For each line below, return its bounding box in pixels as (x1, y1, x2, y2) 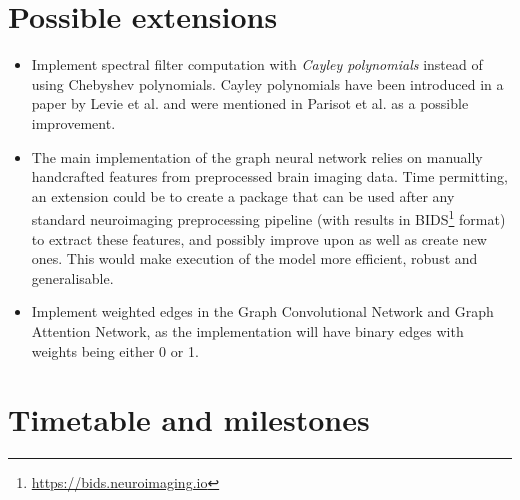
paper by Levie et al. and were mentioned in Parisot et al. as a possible (31, 93, 469, 114)
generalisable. (31, 267, 114, 288)
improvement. (31, 112, 116, 133)
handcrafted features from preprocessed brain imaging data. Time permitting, (31, 166, 508, 187)
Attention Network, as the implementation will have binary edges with (31, 320, 464, 341)
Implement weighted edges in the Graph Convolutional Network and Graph (31, 301, 494, 322)
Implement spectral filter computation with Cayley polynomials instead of (31, 54, 483, 75)
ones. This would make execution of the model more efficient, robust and (31, 248, 478, 269)
